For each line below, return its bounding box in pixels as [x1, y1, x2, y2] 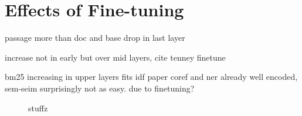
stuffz [28, 101, 48, 114]
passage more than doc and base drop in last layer [5, 31, 185, 44]
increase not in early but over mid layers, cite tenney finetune [5, 51, 226, 63]
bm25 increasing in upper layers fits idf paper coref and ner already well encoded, [5, 71, 298, 83]
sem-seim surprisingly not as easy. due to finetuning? [5, 82, 195, 94]
